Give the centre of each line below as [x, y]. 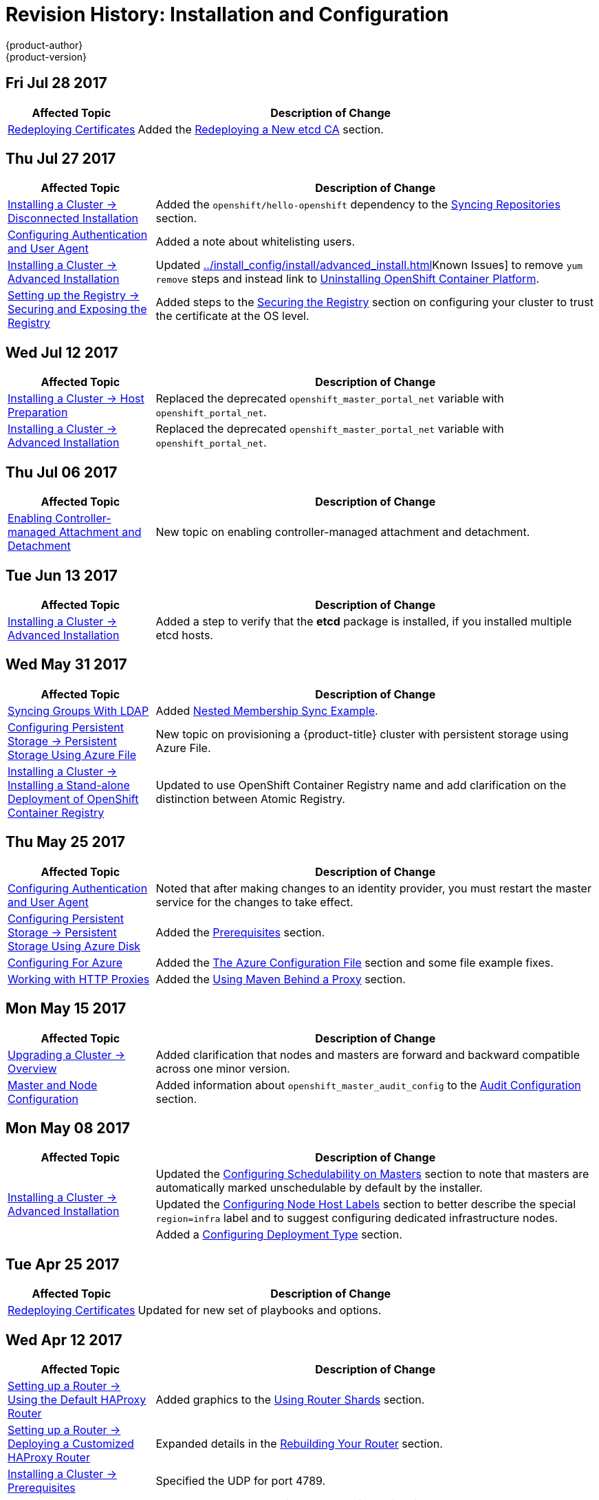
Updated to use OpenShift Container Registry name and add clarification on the [361, 785]
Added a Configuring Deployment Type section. [279, 1235]
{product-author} [44, 45]
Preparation [38, 412]
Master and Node [53, 1085]
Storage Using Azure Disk [74, 946]
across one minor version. [223, 1068]
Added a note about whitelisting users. [255, 242]
